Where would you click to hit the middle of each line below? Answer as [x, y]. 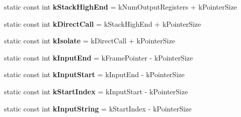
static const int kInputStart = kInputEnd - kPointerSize [94, 74]
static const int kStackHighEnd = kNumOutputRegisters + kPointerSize [121, 7]
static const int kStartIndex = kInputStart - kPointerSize [96, 91]
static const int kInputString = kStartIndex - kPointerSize [98, 108]
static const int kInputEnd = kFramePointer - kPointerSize [98, 57]
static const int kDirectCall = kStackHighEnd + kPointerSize [103, 23]
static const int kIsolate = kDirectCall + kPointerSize [90, 41]
